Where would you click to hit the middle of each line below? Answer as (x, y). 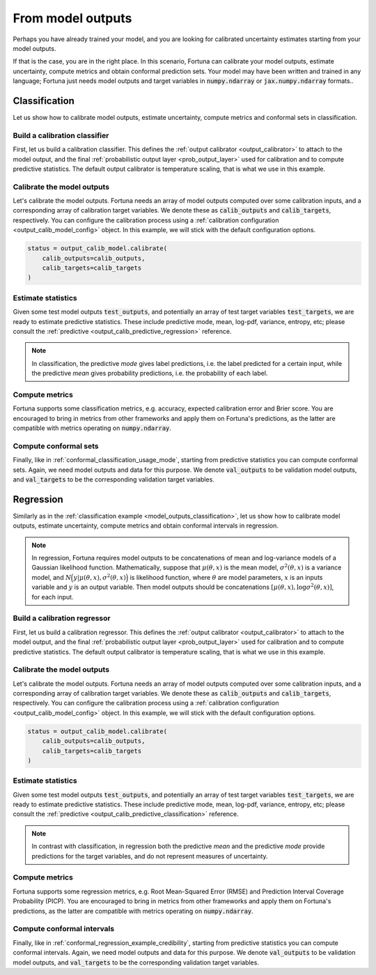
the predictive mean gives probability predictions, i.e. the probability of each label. (150, 374)
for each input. (53, 597)
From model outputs (72, 18)
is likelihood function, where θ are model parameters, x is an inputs (226, 577)
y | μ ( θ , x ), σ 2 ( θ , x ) (100, 577)
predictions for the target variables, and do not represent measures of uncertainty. (150, 856)
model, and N (52, 577)
